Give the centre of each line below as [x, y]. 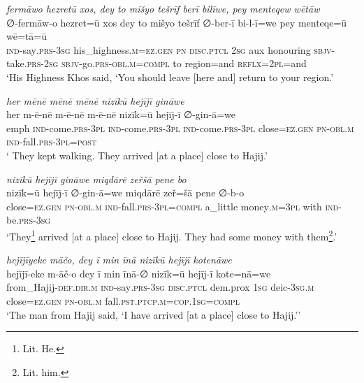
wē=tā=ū [27, 36]
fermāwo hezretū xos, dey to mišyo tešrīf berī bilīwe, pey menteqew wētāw [163, 8]
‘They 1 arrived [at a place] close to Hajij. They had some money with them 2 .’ [172, 235]
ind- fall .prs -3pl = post [52, 142]
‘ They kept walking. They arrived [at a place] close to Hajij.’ [137, 155]
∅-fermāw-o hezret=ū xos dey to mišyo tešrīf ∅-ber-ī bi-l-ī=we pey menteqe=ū [177, 22]
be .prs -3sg [29, 220]
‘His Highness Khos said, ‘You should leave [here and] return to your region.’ [170, 77]
